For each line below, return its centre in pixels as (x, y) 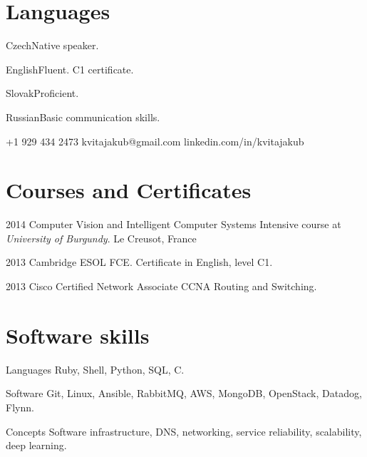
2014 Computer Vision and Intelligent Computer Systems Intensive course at (174, 224)
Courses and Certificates (129, 190)
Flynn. (20, 407)
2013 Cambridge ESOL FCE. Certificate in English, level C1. (139, 262)
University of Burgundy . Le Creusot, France (101, 238)
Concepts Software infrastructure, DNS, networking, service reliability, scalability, (184, 431)
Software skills (78, 335)
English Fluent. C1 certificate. (70, 69)
